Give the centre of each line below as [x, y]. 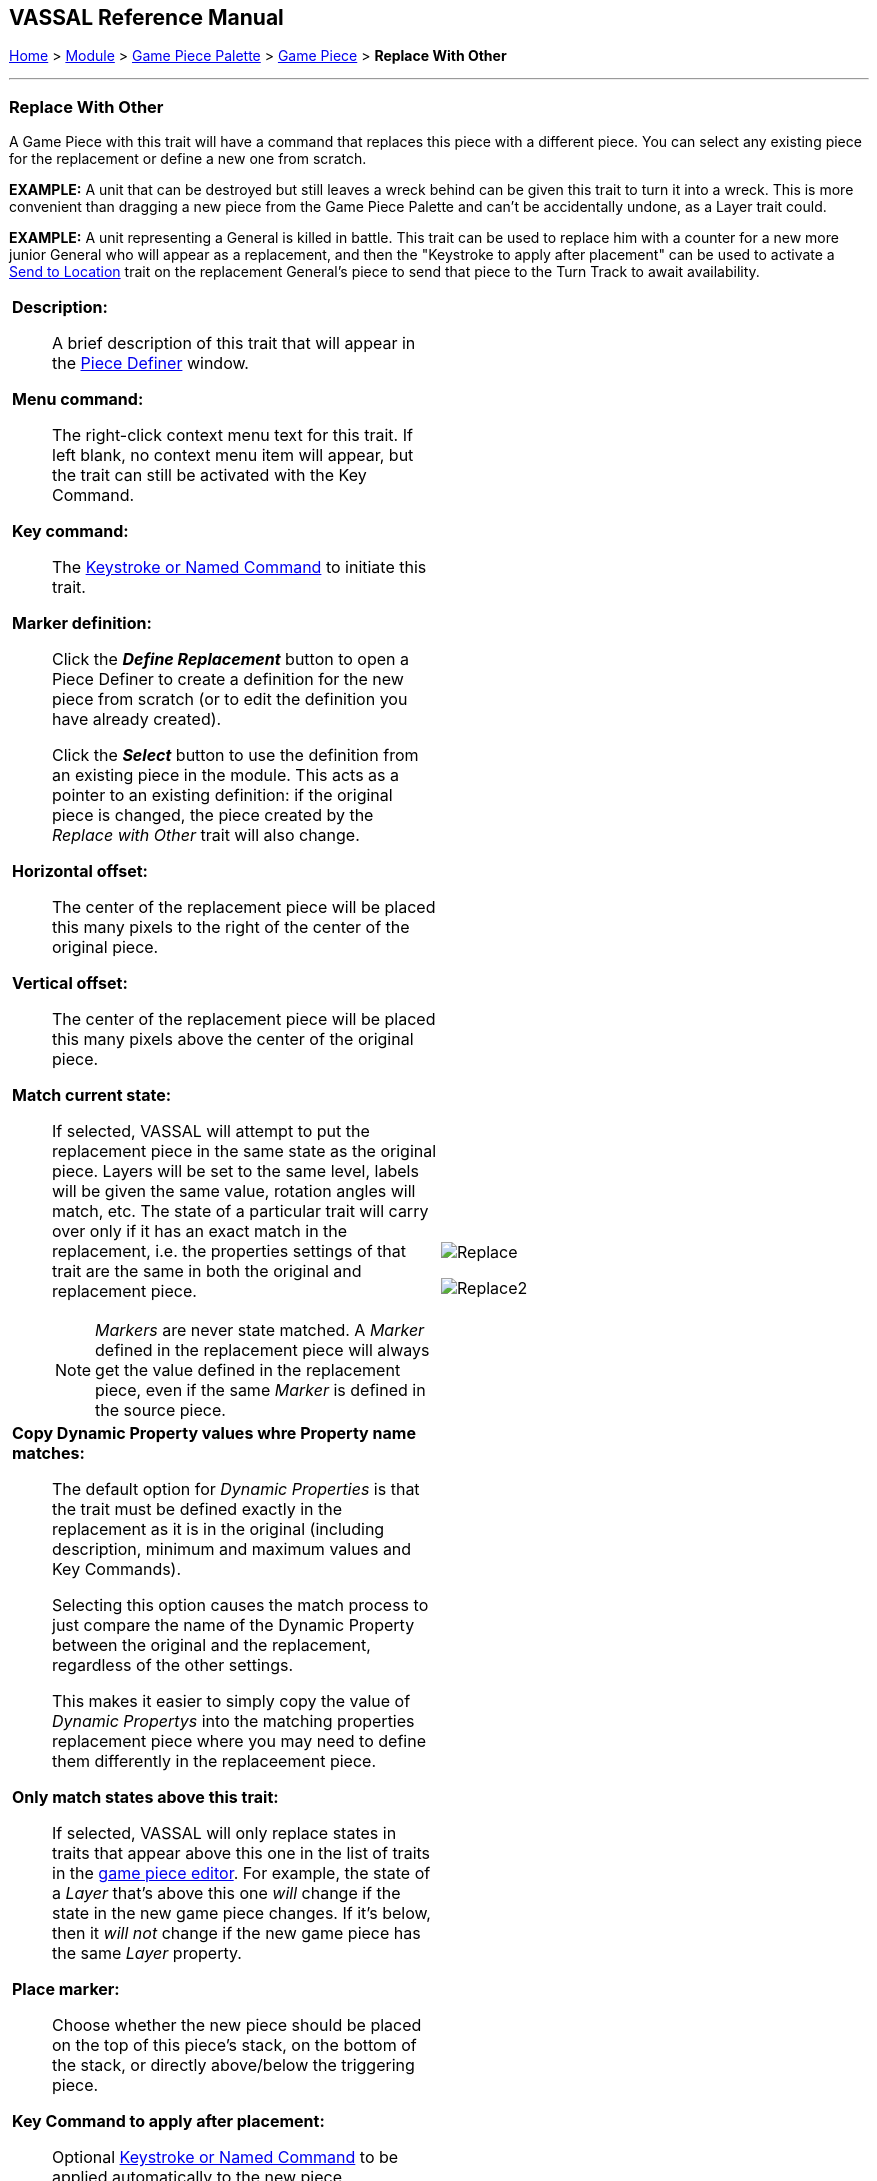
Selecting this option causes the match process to [240, 1605]
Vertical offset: [70, 983]
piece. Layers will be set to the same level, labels [235, 1171]
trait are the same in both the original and [207, 1271]
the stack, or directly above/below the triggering [233, 2065]
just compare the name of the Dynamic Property [233, 1625]
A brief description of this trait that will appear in [234, 343]
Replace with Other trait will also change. [206, 835]
